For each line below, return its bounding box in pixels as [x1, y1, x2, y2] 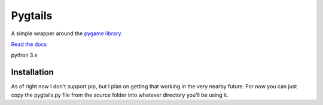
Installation [11, 67, 54, 78]
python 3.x [11, 51, 38, 59]
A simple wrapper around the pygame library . [11, 30, 123, 37]
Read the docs [11, 41, 47, 48]
